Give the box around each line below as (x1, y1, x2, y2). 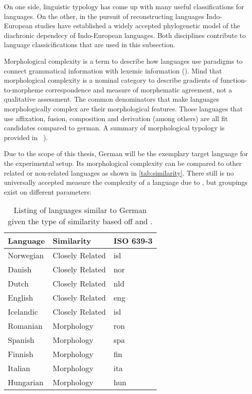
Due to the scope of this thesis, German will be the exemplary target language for (4, 148, 249, 159)
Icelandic (8, 306, 38, 318)
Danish (8, 264, 32, 275)
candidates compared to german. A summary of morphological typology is (4, 123, 225, 133)
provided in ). (4, 132, 48, 142)
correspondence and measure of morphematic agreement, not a (45, 84, 232, 94)
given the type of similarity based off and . (7, 215, 153, 227)
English (8, 292, 33, 304)
